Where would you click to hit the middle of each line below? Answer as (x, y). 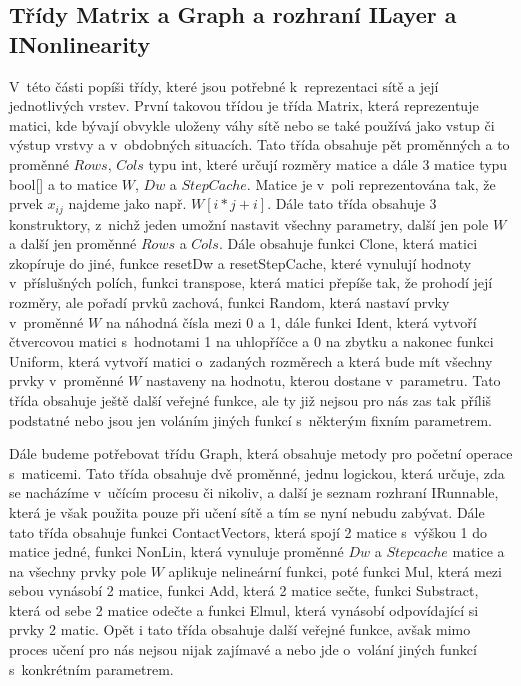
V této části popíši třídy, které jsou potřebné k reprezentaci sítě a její (224, 85)
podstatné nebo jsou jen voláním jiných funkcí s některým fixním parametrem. (250, 419)
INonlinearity (80, 43)
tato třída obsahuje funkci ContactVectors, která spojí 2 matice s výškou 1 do (248, 531)
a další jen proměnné (73, 243)
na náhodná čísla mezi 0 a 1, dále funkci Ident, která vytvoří (291, 321)
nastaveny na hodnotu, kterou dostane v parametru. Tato (323, 380)
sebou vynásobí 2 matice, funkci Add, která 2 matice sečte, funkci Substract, (244, 590)
